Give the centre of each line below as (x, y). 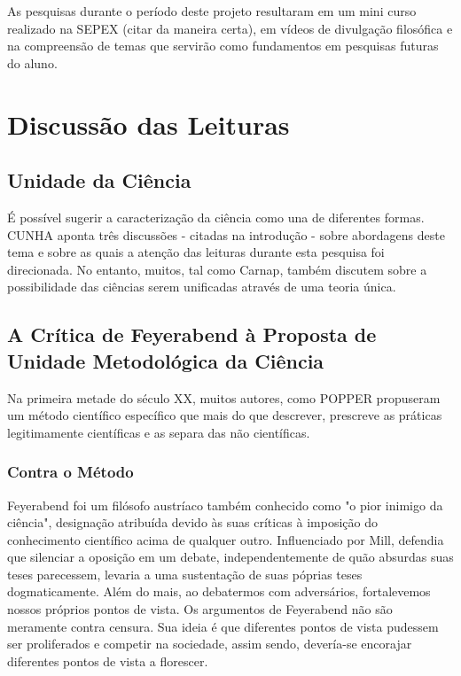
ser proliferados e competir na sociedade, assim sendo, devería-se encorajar (210, 644)
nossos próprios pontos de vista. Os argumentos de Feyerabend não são (200, 609)
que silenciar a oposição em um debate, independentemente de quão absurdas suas (230, 557)
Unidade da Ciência (99, 180)
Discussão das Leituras (148, 124)
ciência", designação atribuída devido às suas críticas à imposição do (192, 522)
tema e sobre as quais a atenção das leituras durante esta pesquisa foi (196, 252)
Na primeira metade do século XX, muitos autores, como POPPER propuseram (224, 397)
